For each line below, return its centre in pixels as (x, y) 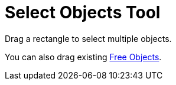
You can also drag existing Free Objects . (83, 57)
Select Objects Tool (83, 12)
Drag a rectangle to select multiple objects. (88, 38)
